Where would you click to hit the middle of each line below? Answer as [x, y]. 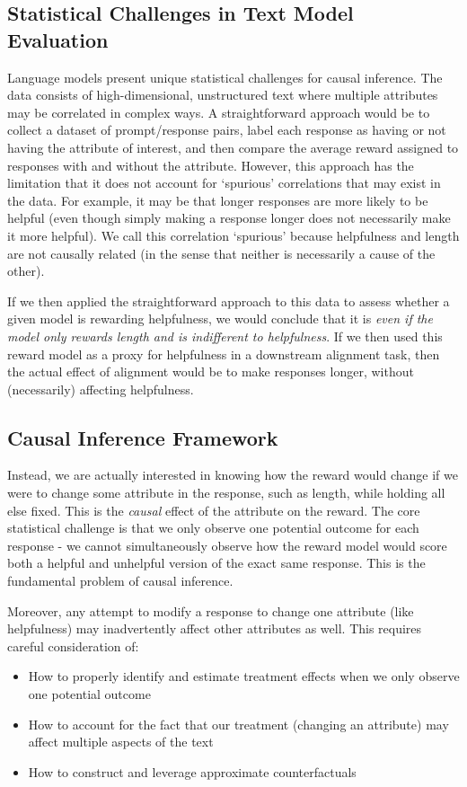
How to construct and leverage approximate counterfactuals [192, 771]
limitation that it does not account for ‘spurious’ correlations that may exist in [224, 183]
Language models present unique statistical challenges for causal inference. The [225, 77]
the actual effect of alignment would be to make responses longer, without [211, 371]
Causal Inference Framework [143, 437]
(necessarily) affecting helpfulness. [101, 389]
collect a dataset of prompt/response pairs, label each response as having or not [227, 130]
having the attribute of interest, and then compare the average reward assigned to [233, 147]
